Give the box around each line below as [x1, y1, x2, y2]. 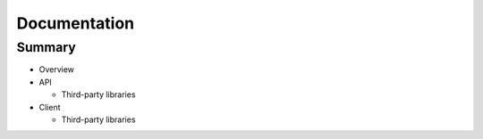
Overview [38, 64, 75, 75]
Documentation [16, 13, 135, 33]
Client [38, 102, 62, 112]
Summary [16, 39, 76, 55]
